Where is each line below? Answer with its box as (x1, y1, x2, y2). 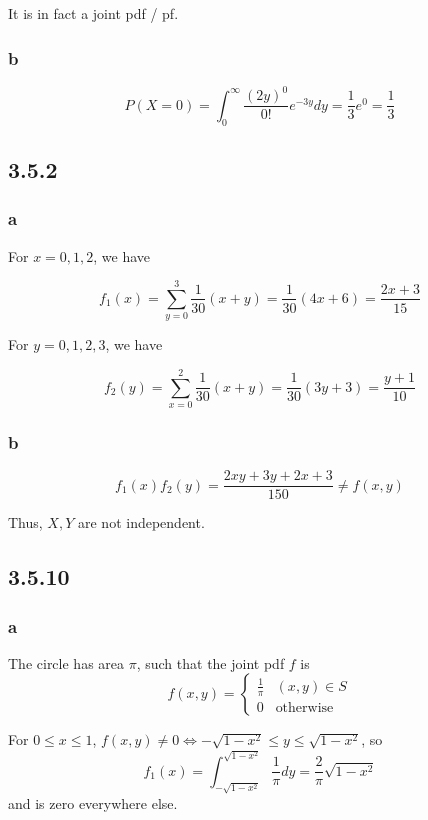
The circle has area (8, 652, 125, 673)
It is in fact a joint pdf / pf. (8, 3, 179, 23)
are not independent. (77, 512, 205, 533)
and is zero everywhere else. (8, 792, 178, 813)
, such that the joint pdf (136, 652, 285, 673)
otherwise (275, 700, 334, 715)
